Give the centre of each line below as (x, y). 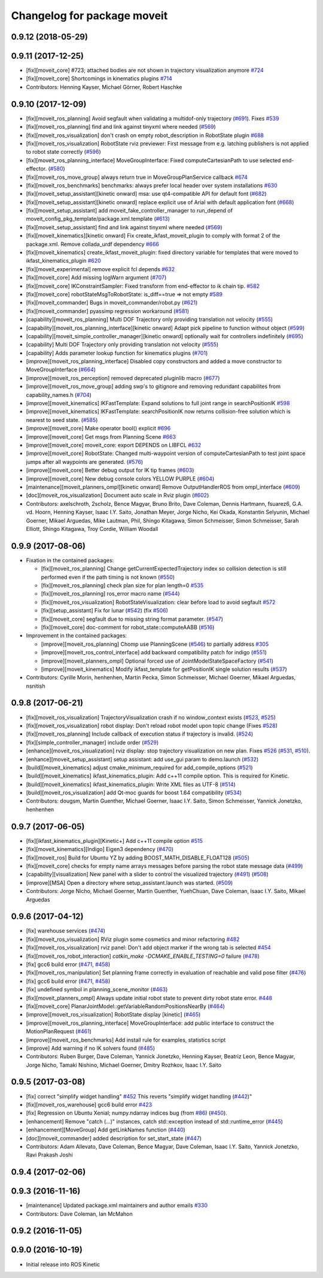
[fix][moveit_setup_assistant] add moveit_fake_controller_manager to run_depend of (129, 211)
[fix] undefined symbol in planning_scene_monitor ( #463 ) (97, 989)
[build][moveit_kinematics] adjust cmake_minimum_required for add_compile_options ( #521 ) (140, 767)
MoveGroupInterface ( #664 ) (61, 370)
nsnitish (36, 686)
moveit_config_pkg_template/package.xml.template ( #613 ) (98, 219)
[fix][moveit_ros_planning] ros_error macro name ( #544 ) (110, 594)
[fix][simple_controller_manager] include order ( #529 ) (92, 742)
